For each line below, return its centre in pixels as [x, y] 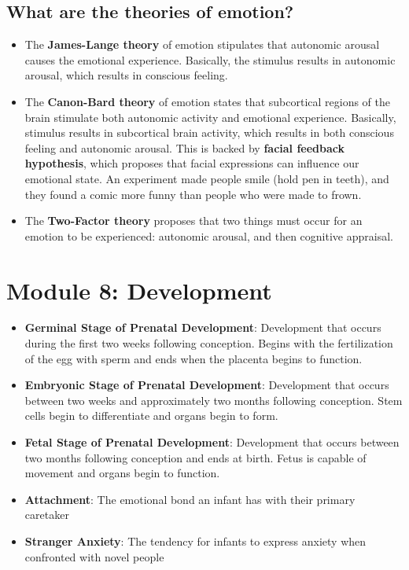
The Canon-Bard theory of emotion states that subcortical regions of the [207, 101]
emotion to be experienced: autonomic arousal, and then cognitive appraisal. [209, 235]
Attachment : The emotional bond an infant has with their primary [190, 499]
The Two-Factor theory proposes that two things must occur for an [193, 221]
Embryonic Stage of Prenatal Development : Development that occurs [207, 385]
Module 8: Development [139, 290]
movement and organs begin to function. [122, 473]
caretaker [47, 515]
